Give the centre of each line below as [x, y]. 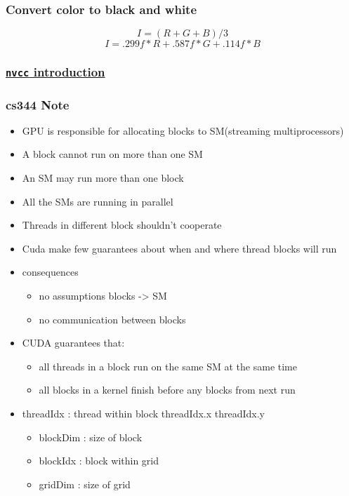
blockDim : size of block [91, 437]
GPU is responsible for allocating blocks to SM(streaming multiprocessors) [183, 130]
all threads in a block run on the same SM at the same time [168, 366]
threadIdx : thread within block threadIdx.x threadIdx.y [143, 413]
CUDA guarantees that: [73, 343]
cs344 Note [38, 104]
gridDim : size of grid [85, 484]
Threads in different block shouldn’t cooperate [122, 225]
